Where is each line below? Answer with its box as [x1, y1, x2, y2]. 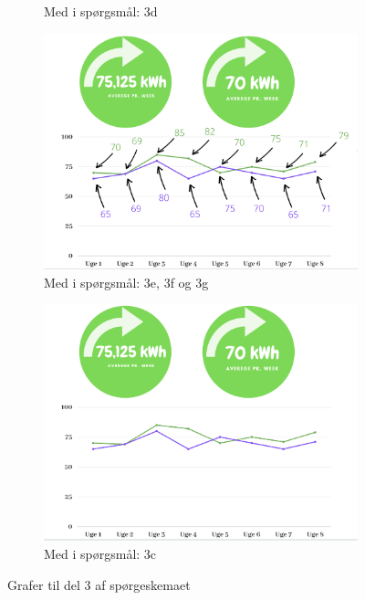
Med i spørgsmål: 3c [44, 544, 157, 563]
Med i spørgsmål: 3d [44, 2, 158, 20]
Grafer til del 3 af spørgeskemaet [7, 574, 191, 594]
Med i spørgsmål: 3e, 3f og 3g [44, 272, 209, 291]
